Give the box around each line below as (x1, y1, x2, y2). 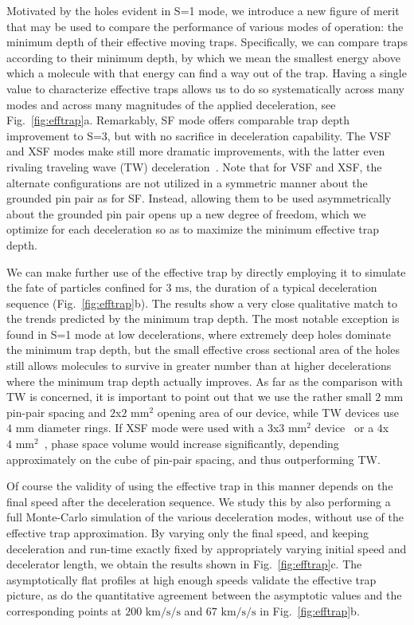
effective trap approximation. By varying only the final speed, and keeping (6, 525, 369, 540)
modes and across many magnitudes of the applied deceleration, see (6, 96, 336, 112)
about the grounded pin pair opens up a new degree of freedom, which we (6, 205, 366, 222)
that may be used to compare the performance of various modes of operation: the (6, 18, 404, 34)
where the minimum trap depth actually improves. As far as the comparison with (6, 372, 403, 389)
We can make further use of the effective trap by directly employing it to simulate (6, 263, 406, 280)
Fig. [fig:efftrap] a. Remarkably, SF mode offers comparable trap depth (6, 112, 350, 128)
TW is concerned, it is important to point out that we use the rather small (6, 388, 372, 405)
